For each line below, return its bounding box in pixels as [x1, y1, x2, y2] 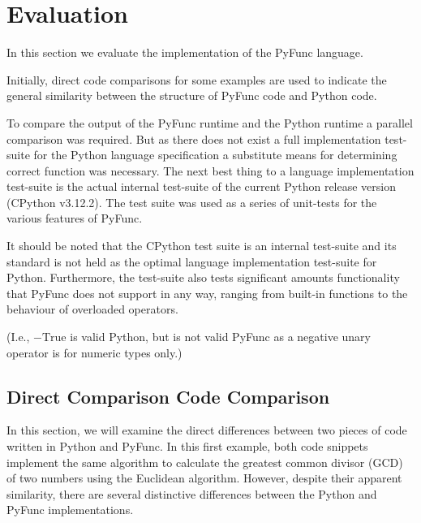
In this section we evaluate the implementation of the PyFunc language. [6, 44, 363, 61]
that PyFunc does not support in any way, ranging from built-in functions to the [6, 284, 408, 301]
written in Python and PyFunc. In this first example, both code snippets [6, 438, 368, 455]
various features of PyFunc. [6, 210, 143, 227]
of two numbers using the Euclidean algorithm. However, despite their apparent [6, 469, 402, 486]
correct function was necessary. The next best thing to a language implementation [6, 162, 415, 179]
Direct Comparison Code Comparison [6, 383, 330, 408]
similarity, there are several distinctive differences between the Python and [6, 485, 377, 502]
